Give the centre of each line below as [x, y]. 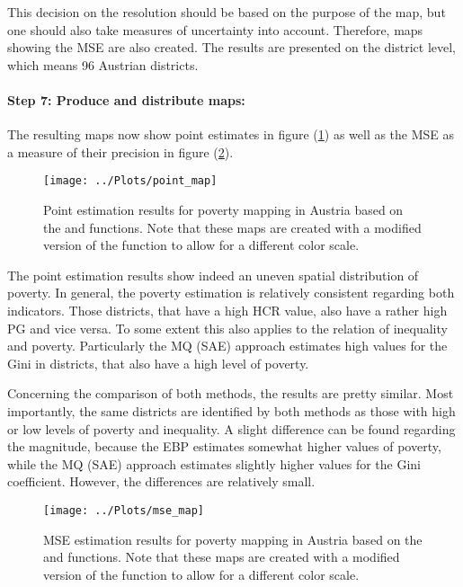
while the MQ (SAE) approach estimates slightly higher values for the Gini [214, 463]
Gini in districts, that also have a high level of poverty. [158, 363]
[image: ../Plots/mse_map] [124, 510]
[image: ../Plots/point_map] [130, 181]
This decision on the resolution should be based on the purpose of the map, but [227, 12]
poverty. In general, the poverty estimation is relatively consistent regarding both [231, 293]
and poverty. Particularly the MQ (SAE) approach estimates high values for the [227, 346]
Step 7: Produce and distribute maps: [126, 99]
